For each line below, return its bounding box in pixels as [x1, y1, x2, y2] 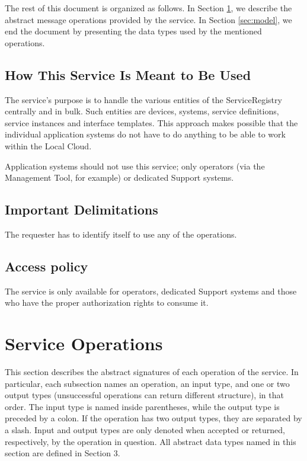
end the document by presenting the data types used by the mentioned [5, 25, 262, 37]
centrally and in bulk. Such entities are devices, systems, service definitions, [5, 105, 279, 117]
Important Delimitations [5, 200, 158, 219]
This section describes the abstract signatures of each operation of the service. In [5, 366, 299, 378]
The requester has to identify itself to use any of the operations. [5, 228, 237, 240]
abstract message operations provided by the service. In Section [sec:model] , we [5, 13, 292, 25]
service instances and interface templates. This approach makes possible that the [5, 116, 298, 129]
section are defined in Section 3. [5, 447, 120, 459]
